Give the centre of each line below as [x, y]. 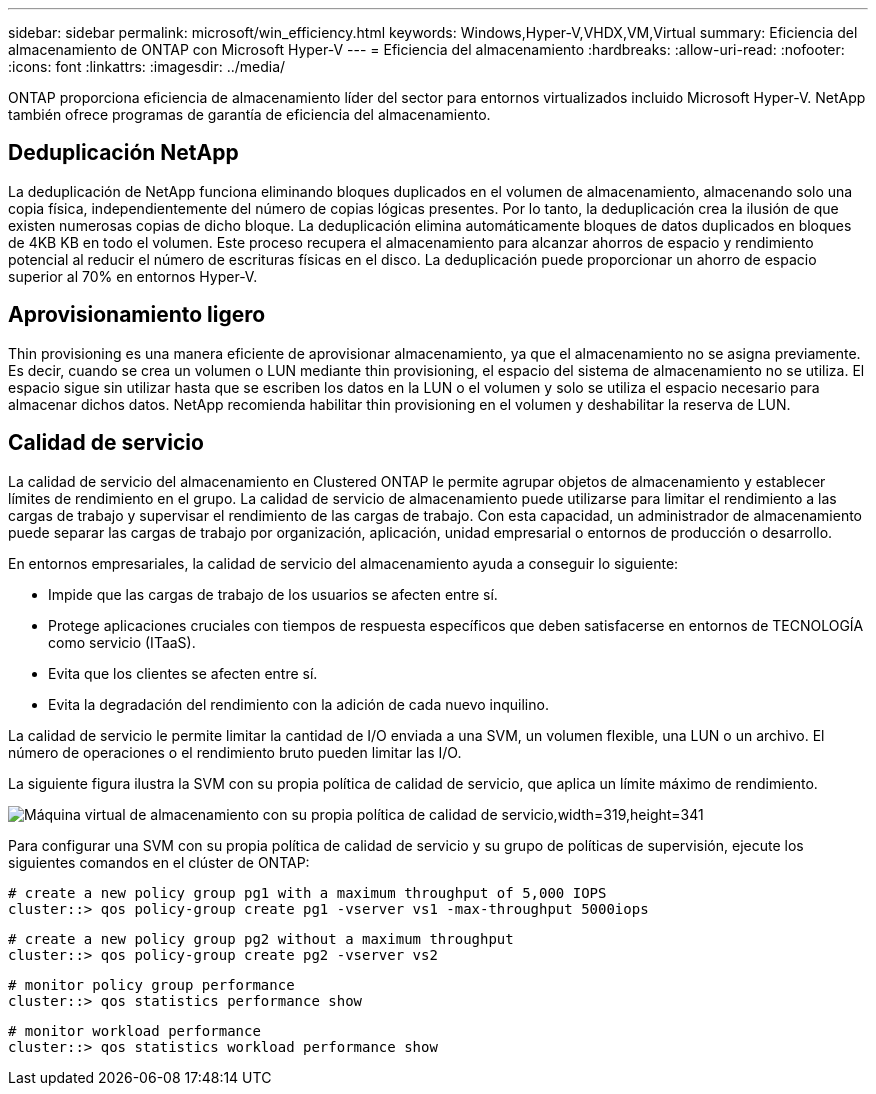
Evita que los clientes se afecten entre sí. [183, 673]
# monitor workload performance [134, 1030]
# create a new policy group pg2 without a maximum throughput [261, 938]
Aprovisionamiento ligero [137, 315]
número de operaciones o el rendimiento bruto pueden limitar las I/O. [235, 752]
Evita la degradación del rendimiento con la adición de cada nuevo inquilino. [298, 704]
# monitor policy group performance [151, 984]
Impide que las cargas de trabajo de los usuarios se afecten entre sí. [273, 594]
